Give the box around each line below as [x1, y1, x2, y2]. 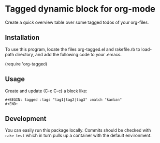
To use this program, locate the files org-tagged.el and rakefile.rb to [5, 46, 141, 52]
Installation [5, 33, 40, 42]
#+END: [5, 101, 18, 106]
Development [5, 114, 47, 123]
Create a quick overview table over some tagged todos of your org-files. [5, 19, 149, 25]
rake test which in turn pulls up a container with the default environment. [5, 132, 152, 139]
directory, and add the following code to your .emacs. [15, 51, 122, 57]
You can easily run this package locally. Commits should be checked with [5, 127, 151, 133]
